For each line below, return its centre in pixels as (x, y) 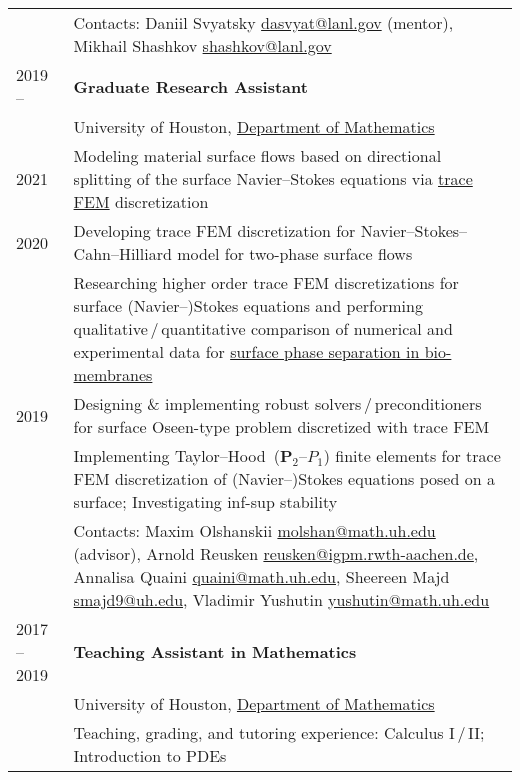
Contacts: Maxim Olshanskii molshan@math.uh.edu (254, 530)
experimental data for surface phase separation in (246, 351)
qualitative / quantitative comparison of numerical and (263, 328)
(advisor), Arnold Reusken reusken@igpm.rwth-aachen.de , (276, 553)
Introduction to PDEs (150, 755)
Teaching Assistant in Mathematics (215, 651)
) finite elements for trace (412, 455)
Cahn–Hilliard (122, 253)
